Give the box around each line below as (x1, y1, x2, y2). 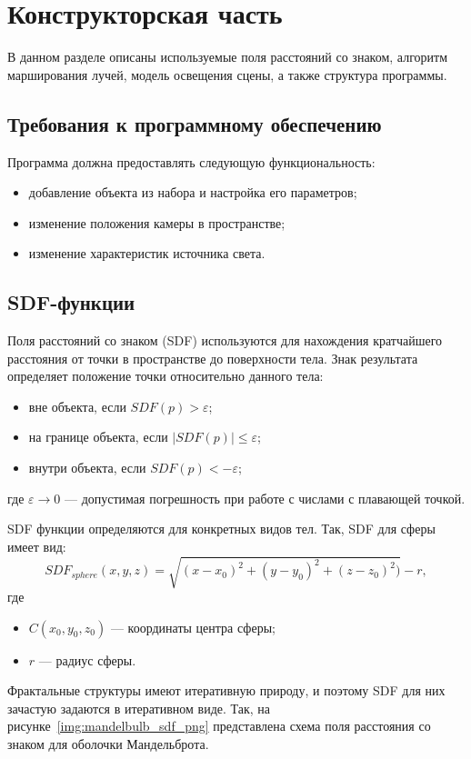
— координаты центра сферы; (110, 617, 276, 636)
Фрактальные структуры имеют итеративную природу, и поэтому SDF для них (7, 681, 446, 700)
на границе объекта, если (28, 427, 168, 446)
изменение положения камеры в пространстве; (28, 213, 286, 232)
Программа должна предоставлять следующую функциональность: (7, 152, 376, 171)
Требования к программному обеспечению (7, 109, 382, 137)
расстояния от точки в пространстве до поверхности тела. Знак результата (7, 348, 418, 367)
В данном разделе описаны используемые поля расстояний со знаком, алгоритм (7, 47, 448, 66)
